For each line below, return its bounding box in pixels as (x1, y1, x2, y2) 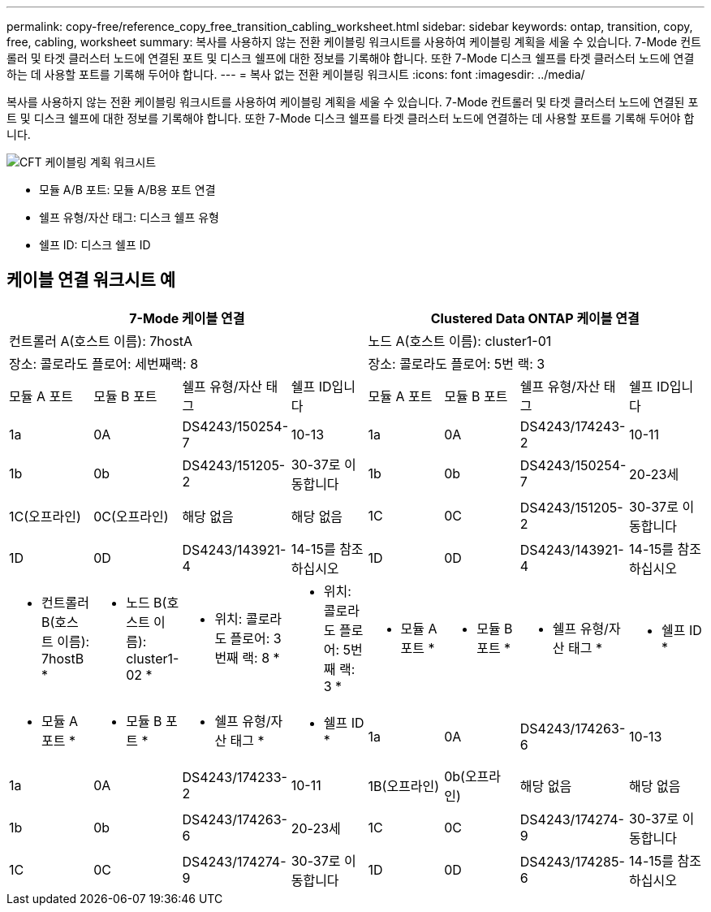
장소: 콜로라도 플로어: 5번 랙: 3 (368, 355, 545, 372)
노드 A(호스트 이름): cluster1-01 (368, 332, 552, 349)
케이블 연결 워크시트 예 (6, 270, 176, 291)
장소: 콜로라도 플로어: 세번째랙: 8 (9, 355, 199, 372)
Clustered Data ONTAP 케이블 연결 (430, 309, 640, 326)
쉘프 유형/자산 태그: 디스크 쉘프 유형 (39, 210, 219, 224)
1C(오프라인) (9, 508, 81, 525)
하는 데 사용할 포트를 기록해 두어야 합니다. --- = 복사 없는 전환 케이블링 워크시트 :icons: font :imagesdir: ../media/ (6, 67, 585, 81)
